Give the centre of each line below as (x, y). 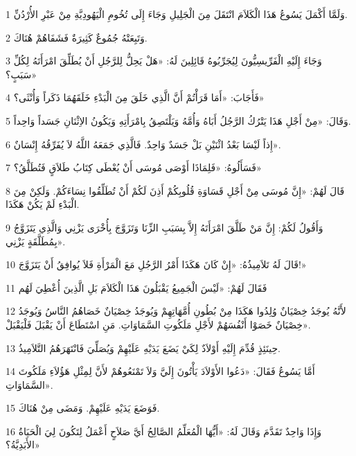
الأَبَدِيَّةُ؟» (23, 445)
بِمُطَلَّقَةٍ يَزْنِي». (36, 241)
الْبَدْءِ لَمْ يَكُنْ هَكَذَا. (43, 204)
